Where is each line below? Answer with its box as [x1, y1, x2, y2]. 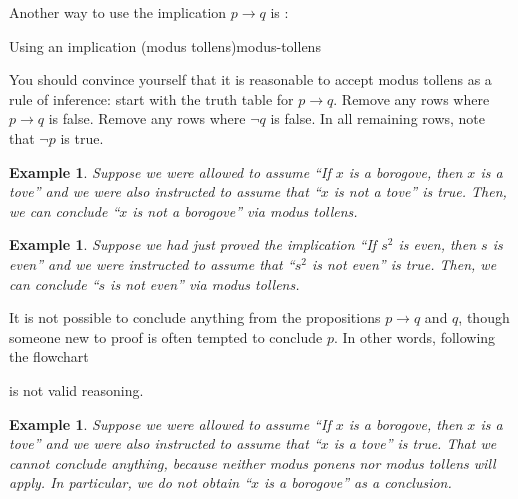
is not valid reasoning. [9, 379, 144, 400]
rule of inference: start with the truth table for [9, 88, 294, 109]
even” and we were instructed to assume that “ [9, 253, 295, 274]
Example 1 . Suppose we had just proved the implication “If [9, 234, 377, 255]
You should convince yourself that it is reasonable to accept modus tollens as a [9, 69, 492, 90]
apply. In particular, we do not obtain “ [9, 472, 251, 493]
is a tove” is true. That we [333, 433, 497, 454]
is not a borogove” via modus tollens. [132, 200, 358, 221]
